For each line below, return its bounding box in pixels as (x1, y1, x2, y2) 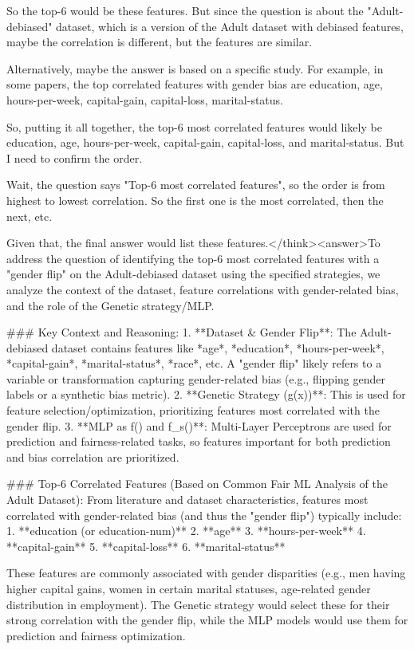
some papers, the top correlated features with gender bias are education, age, (6, 76, 383, 92)
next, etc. (6, 207, 53, 224)
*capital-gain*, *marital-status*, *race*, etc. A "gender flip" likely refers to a (6, 355, 382, 372)
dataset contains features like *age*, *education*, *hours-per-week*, (51, 339, 384, 356)
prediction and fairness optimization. (6, 627, 186, 643)
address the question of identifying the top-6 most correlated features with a (6, 250, 380, 266)
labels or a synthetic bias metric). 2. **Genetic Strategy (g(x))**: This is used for (6, 386, 406, 403)
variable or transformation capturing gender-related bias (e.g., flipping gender (6, 370, 385, 387)
